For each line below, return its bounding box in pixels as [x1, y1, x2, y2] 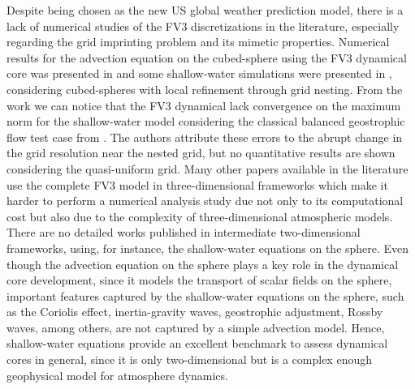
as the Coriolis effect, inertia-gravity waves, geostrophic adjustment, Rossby [6, 303, 383, 320]
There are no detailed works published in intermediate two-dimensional [6, 224, 361, 241]
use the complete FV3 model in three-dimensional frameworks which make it [6, 176, 388, 193]
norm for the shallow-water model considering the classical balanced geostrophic [6, 113, 405, 130]
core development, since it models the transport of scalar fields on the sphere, [6, 271, 392, 289]
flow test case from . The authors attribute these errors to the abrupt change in [6, 128, 403, 145]
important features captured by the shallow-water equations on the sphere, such [6, 287, 404, 304]
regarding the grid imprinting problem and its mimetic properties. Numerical [6, 33, 390, 50]
